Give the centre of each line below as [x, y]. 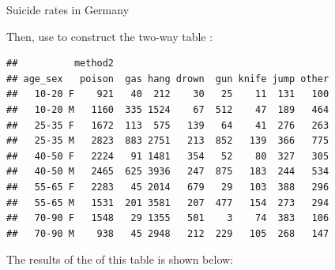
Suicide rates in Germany [68, 9]
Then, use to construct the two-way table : [110, 36]
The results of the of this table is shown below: [120, 259]
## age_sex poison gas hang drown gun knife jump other [168, 79]
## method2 [60, 64]
